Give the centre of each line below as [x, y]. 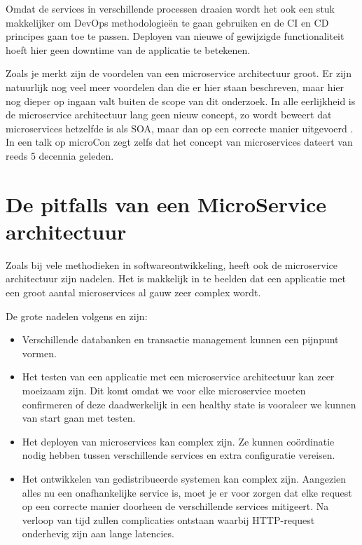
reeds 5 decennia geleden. [60, 155]
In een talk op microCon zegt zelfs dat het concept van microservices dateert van [179, 142]
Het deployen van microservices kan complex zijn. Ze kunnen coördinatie [178, 441]
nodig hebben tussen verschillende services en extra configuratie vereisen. [179, 455]
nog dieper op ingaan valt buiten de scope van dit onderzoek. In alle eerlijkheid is [181, 101]
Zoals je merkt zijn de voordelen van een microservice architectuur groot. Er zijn [179, 73]
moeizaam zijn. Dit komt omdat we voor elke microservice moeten [164, 390]
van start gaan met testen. [79, 418]
